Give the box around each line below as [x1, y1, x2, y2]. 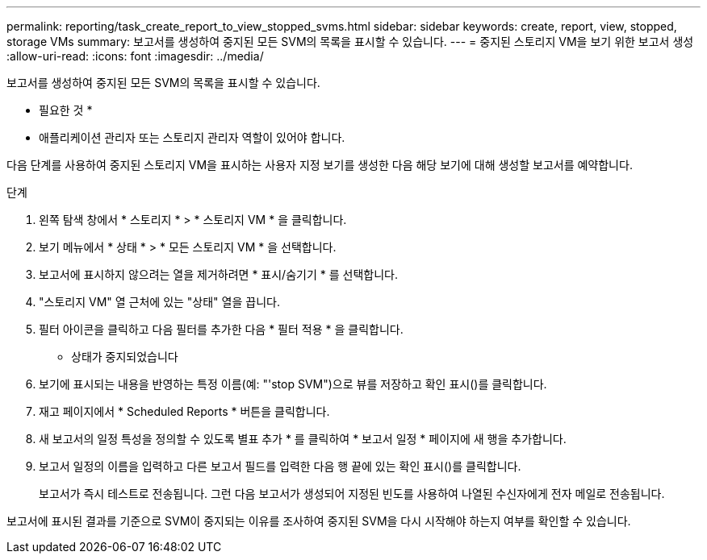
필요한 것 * [39, 103, 93, 117]
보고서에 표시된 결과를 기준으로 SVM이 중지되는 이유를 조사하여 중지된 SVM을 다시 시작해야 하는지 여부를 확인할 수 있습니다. [6, 514, 631, 528]
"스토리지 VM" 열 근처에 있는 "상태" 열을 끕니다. [39, 295, 280, 309]
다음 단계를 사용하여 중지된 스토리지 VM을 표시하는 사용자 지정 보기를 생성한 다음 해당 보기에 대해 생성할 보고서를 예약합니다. [6, 158, 633, 172]
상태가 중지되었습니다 [71, 350, 178, 363]
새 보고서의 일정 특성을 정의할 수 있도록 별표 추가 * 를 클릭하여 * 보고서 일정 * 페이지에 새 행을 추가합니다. [39, 432, 567, 446]
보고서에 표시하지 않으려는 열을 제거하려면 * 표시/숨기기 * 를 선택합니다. [39, 268, 398, 281]
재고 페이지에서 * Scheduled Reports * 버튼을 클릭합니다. [39, 404, 330, 418]
